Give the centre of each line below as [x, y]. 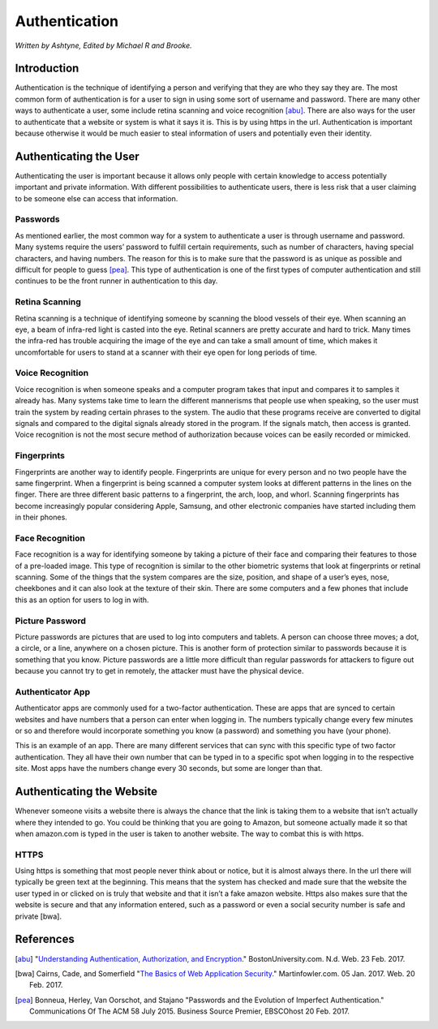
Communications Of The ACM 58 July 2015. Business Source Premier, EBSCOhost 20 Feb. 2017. [190, 1011]
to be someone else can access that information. [97, 198]
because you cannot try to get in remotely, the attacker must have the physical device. [159, 671]
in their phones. [41, 517]
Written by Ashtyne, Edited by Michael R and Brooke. [103, 45]
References [45, 939]
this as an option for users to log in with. [82, 600]
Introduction [47, 69]
